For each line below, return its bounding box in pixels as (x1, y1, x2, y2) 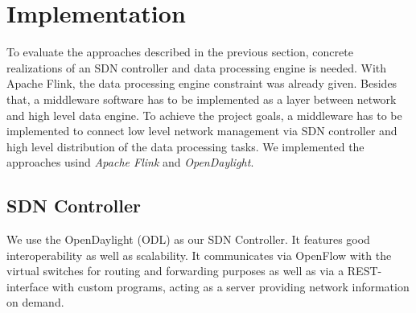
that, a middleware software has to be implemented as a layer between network (6, 90, 397, 107)
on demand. (6, 294, 64, 311)
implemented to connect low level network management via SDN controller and (6, 122, 397, 139)
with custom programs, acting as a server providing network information (51, 278, 410, 294)
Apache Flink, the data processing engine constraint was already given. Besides (6, 75, 397, 92)
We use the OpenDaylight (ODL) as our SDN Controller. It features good (6, 231, 370, 248)
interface (6, 278, 49, 294)
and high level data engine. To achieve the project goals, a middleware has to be (6, 106, 402, 123)
